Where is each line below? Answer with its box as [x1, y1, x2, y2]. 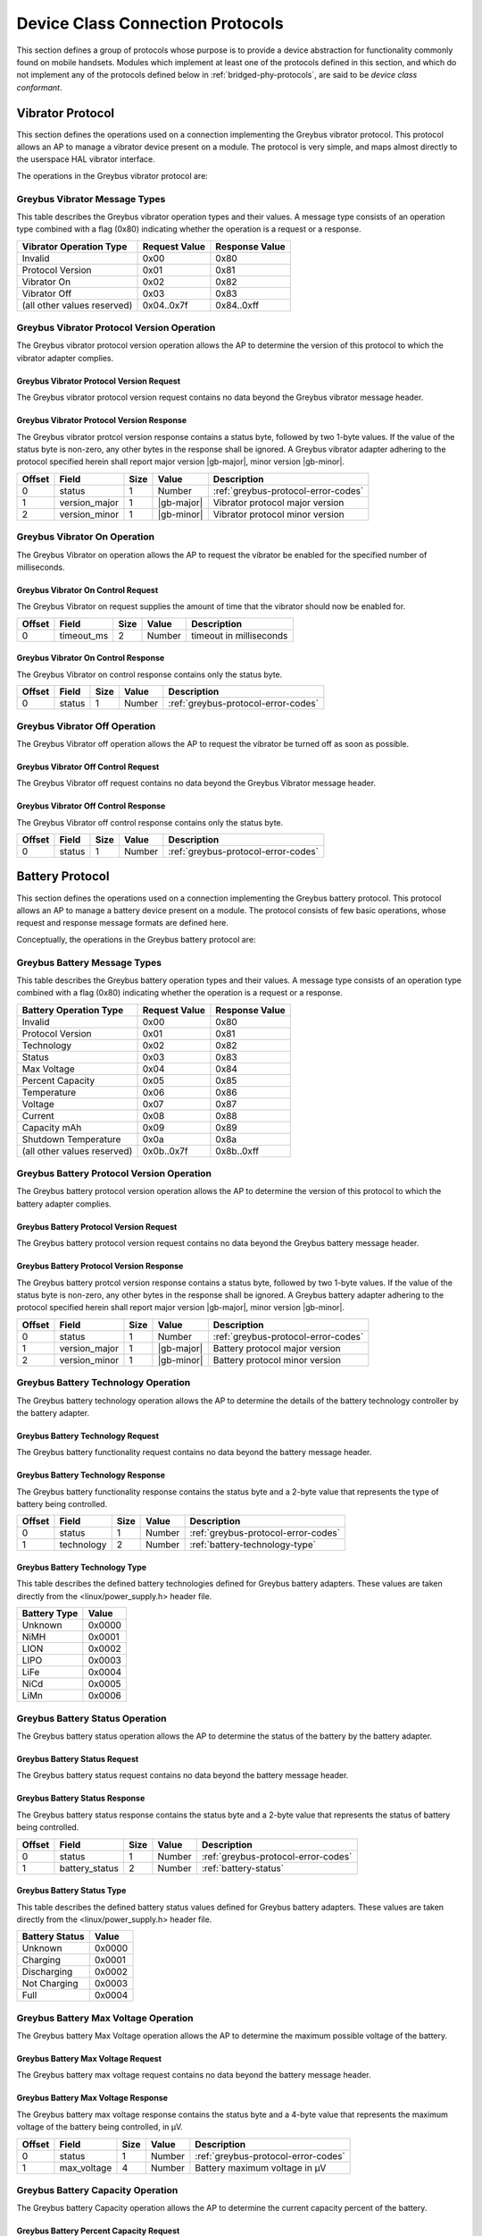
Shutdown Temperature [21, 1132, 121, 1145]
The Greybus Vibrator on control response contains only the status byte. [16, 669, 283, 680]
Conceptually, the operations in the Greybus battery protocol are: [16, 934, 256, 944]
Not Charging [21, 1978, 79, 1990]
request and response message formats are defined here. [16, 918, 229, 928]
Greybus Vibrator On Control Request [16, 584, 159, 595]
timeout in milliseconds [191, 629, 288, 641]
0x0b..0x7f [142, 1145, 189, 1157]
